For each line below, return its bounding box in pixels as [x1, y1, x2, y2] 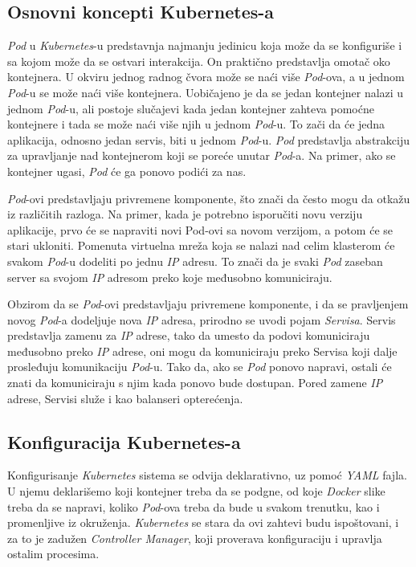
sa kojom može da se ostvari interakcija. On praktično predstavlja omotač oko [7, 52, 390, 69]
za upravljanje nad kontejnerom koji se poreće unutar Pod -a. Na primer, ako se [7, 147, 396, 164]
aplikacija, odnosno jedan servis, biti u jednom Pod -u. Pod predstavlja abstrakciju [7, 131, 410, 148]
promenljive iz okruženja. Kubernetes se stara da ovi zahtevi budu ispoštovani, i [7, 514, 399, 531]
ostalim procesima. [7, 545, 100, 562]
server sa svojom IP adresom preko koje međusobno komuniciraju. [7, 268, 332, 285]
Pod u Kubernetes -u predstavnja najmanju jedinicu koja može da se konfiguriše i [7, 37, 402, 54]
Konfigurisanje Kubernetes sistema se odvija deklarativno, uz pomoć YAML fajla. [7, 467, 407, 483]
